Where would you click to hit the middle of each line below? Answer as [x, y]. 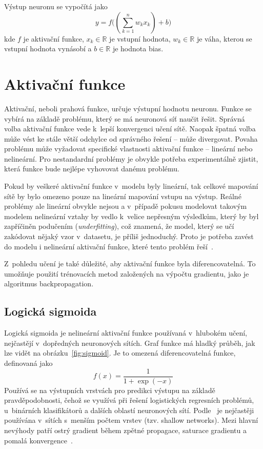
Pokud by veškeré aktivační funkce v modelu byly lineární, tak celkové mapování [131, 186]
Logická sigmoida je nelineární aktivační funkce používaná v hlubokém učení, [126, 333]
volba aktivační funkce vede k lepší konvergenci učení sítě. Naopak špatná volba [130, 129]
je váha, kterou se [224, 38]
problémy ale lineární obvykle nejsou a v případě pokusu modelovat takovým [126, 206]
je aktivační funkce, [54, 38]
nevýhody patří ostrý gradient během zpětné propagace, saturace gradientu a [125, 430]
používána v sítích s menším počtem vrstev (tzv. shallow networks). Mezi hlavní [131, 420]
